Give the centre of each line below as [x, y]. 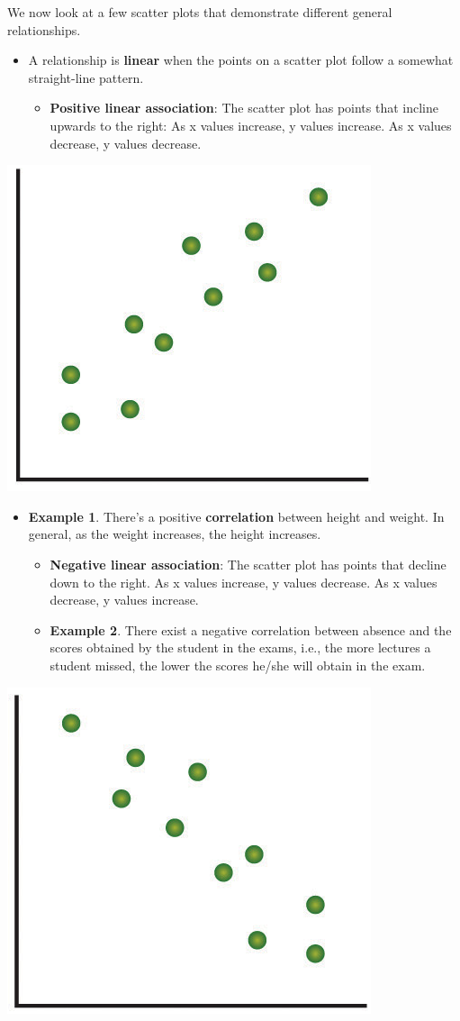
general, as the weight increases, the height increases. [175, 534]
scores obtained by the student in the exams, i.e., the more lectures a [240, 647]
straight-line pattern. [86, 77]
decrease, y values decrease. [126, 143]
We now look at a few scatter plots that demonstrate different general [200, 12]
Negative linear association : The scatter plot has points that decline [248, 564]
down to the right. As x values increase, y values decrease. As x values [244, 582]
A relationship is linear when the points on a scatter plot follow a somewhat [241, 60]
